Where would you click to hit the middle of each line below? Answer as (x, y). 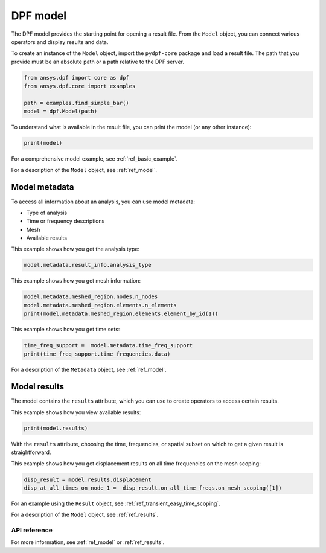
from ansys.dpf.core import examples (80, 86)
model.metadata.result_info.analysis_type (88, 265)
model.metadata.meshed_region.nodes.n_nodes (91, 297)
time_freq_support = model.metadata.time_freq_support (108, 345)
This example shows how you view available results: (76, 412)
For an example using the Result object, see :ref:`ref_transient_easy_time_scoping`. (116, 503)
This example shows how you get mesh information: (76, 281)
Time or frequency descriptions (66, 221)
